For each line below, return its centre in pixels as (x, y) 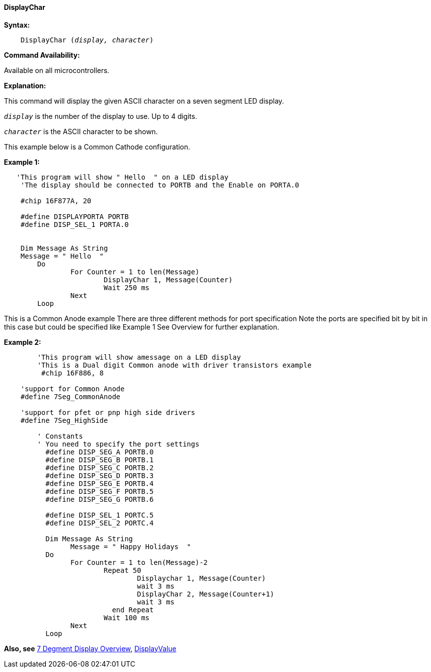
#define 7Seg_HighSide (64, 420)
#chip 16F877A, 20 (56, 201)
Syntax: (17, 25)
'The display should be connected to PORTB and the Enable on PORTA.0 (160, 185)
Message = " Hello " (62, 256)
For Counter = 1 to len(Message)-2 (139, 562)
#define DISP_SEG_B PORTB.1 (100, 460)
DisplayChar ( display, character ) (87, 40)
